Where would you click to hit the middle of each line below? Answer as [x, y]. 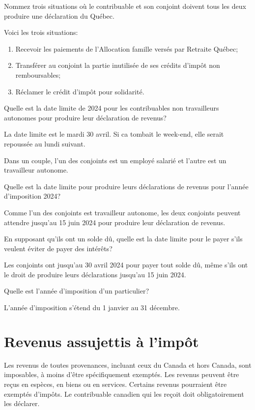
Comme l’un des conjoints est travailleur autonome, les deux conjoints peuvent [122, 212]
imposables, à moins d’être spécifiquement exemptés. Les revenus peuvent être [122, 374]
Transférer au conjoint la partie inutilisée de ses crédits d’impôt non [118, 65]
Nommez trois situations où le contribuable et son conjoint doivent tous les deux [125, 6]
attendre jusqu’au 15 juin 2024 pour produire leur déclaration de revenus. [115, 222]
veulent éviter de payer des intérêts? [58, 248]
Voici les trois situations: [41, 32]
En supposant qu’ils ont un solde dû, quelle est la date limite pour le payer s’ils [123, 239]
